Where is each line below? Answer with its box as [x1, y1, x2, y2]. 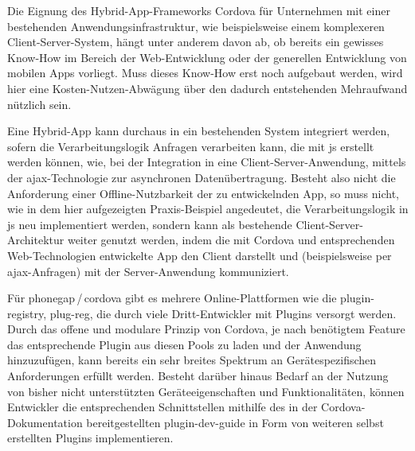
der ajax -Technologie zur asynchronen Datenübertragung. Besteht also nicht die [7, 169, 396, 185]
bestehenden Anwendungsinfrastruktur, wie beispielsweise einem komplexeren [7, 17, 385, 34]
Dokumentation [7, 414, 83, 430]
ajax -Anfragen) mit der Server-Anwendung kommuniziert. [7, 262, 289, 279]
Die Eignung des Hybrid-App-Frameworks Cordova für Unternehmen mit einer [7, 2, 390, 18]
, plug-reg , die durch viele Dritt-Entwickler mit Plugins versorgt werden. [43, 305, 397, 321]
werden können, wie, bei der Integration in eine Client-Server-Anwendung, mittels [7, 154, 406, 170]
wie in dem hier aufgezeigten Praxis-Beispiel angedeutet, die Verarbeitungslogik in [7, 200, 409, 217]
